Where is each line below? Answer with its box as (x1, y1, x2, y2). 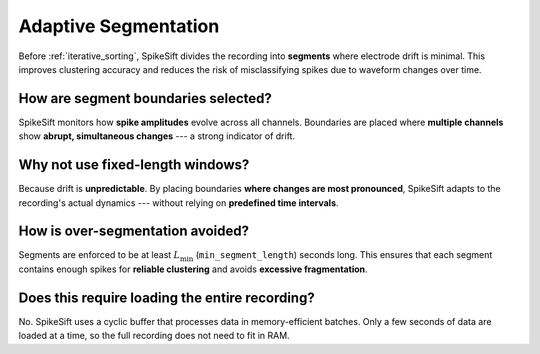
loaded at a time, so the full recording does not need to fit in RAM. (18, 330, 290, 342)
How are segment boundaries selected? (18, 90, 272, 107)
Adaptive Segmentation (18, 15, 220, 37)
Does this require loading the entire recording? (18, 289, 315, 306)
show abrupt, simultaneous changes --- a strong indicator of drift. (18, 130, 295, 142)
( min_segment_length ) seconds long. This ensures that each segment (195, 249, 493, 261)
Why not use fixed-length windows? (18, 156, 250, 174)
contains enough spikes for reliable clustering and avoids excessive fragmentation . (18, 263, 369, 275)
